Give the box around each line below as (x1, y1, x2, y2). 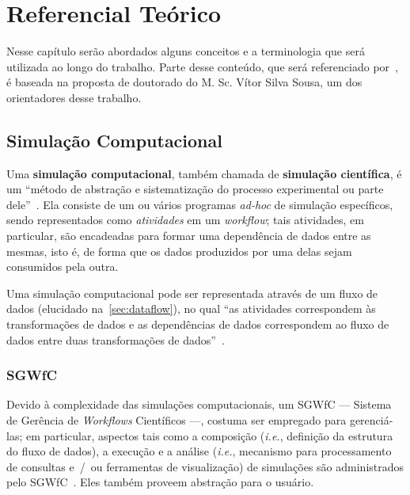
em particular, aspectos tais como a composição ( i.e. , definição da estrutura (25, 427, 393, 444)
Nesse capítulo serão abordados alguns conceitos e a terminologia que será (6, 43, 365, 59)
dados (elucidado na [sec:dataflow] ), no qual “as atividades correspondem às (6, 300, 376, 317)
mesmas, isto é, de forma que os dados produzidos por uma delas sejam (6, 242, 352, 259)
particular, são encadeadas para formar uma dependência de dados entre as (6, 227, 371, 244)
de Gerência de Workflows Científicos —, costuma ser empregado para (6, 412, 347, 428)
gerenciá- (349, 412, 393, 428)
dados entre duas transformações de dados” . (6, 331, 225, 348)
